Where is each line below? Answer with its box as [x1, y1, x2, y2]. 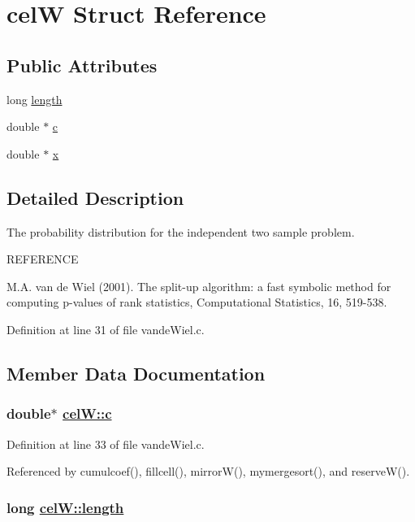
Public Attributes [6, 52, 158, 77]
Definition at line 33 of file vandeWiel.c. [6, 435, 205, 452]
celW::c [63, 403, 112, 424]
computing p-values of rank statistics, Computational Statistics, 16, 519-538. [6, 294, 387, 311]
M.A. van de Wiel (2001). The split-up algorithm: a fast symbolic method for [6, 277, 391, 294]
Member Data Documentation [6, 360, 266, 385]
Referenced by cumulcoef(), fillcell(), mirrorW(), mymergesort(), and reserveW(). [6, 463, 410, 480]
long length [6, 90, 63, 107]
